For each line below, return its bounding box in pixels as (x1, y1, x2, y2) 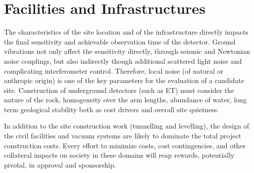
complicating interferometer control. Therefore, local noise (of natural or (4, 65, 223, 76)
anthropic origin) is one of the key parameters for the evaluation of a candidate (4, 75, 244, 86)
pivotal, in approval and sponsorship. (4, 159, 116, 170)
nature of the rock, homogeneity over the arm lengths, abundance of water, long (4, 94, 247, 105)
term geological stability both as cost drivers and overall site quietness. (4, 104, 219, 114)
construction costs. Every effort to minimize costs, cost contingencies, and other (4, 140, 246, 150)
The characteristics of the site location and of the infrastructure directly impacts (4, 27, 249, 37)
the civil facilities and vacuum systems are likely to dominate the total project (4, 130, 242, 141)
